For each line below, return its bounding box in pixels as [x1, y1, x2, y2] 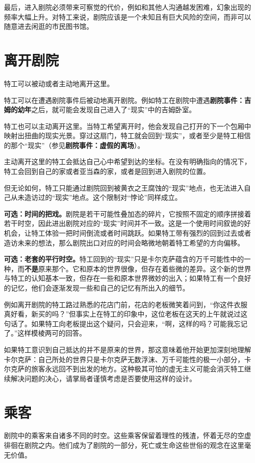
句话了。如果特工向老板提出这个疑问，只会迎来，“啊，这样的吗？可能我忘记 [4, 318, 248, 328]
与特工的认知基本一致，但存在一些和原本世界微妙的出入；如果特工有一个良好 [4, 273, 251, 283]
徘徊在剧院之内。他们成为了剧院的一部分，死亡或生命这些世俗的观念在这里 [4, 440, 244, 450]
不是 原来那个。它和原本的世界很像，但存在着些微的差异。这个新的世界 [25, 263, 251, 273]
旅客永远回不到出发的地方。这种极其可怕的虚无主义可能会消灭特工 [31, 364, 244, 374]
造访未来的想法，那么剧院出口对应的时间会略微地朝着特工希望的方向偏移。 [4, 237, 244, 247]
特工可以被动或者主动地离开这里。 [4, 78, 114, 88]
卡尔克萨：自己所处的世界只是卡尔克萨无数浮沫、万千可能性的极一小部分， [4, 354, 244, 364]
